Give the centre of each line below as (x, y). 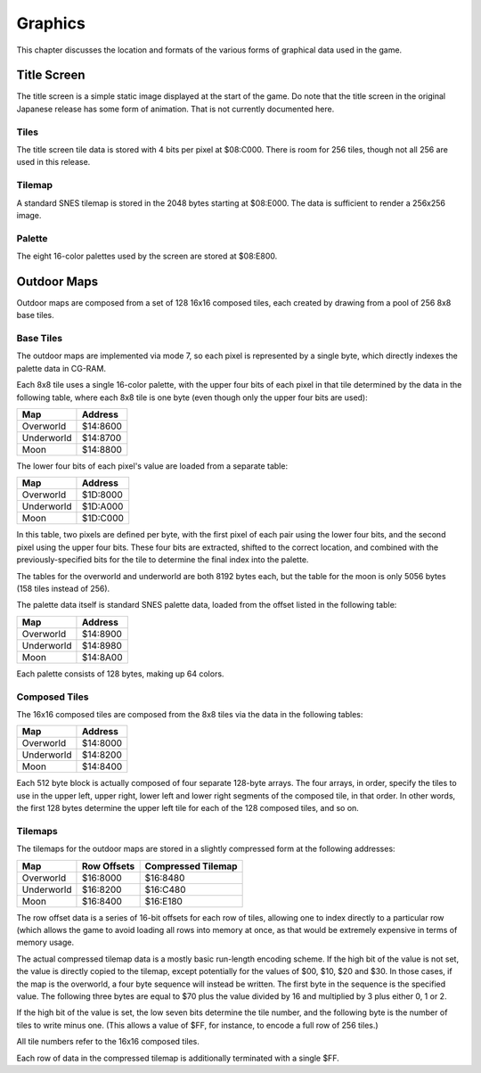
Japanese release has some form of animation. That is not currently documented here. (175, 109)
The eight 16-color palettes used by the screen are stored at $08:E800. (147, 256)
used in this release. (53, 162)
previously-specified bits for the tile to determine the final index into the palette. (163, 560)
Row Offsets (108, 866)
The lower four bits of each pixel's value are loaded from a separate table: (152, 466)
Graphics (51, 23)
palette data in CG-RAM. (61, 368)
